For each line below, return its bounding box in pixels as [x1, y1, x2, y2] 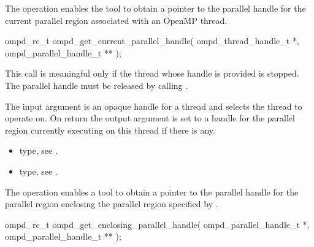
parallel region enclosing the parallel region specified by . [5, 197, 218, 210]
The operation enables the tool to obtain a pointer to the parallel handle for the [5, 2, 306, 14]
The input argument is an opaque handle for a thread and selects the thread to [5, 99, 302, 112]
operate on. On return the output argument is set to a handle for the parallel [5, 112, 295, 124]
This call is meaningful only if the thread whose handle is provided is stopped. [5, 67, 299, 80]
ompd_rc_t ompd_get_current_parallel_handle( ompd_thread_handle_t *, [5, 34, 299, 47]
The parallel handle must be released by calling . [5, 78, 188, 91]
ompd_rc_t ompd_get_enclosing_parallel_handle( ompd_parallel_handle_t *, [5, 218, 310, 230]
